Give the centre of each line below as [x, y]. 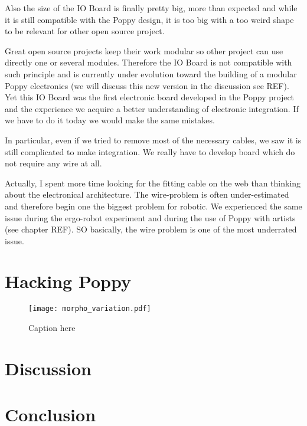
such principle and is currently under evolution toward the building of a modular [151, 73]
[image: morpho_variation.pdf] [90, 309]
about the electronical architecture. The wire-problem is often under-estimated [147, 194]
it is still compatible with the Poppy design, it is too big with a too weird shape [149, 19]
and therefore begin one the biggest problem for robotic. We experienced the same [153, 206]
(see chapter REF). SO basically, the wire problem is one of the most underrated [151, 229]
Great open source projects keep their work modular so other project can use [144, 50]
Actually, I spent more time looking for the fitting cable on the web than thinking [153, 183]
